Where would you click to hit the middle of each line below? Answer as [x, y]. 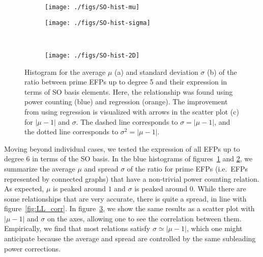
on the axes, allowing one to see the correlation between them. [144, 218]
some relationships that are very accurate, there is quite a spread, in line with [125, 198]
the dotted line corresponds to [71, 132]
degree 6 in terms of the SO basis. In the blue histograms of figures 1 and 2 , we [128, 159]
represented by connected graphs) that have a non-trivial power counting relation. [132, 178]
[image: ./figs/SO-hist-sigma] [98, 23]
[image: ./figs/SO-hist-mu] [92, 7]
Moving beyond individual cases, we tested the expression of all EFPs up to [122, 148]
